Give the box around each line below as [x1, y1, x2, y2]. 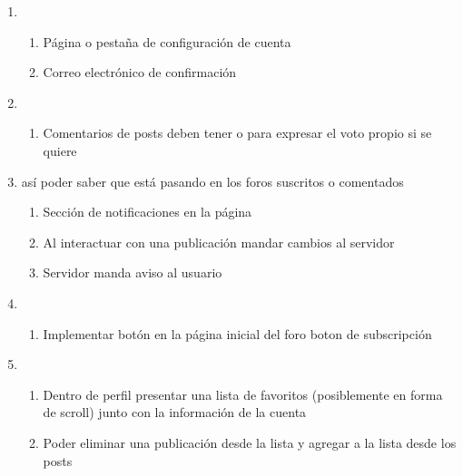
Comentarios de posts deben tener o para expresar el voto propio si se [43, 123, 432, 142]
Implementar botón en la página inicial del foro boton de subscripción [43, 324, 432, 343]
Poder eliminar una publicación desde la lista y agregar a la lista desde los [43, 432, 457, 452]
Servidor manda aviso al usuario [43, 263, 222, 282]
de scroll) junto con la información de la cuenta [43, 403, 307, 422]
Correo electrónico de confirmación [43, 63, 237, 82]
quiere [43, 141, 77, 160]
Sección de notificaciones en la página [43, 202, 252, 221]
